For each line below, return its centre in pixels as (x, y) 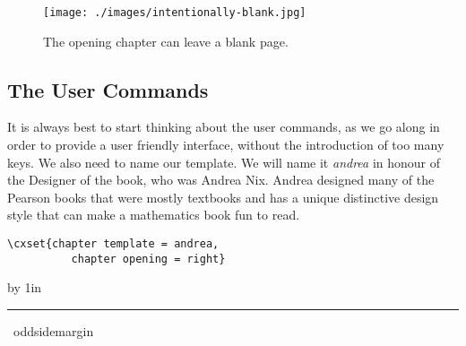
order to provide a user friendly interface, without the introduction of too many (226, 145)
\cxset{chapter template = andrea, (113, 244)
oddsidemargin (53, 330)
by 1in (25, 287)
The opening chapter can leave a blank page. (166, 41)
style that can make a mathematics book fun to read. (154, 215)
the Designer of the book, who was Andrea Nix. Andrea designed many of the (221, 180)
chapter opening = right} (148, 259)
